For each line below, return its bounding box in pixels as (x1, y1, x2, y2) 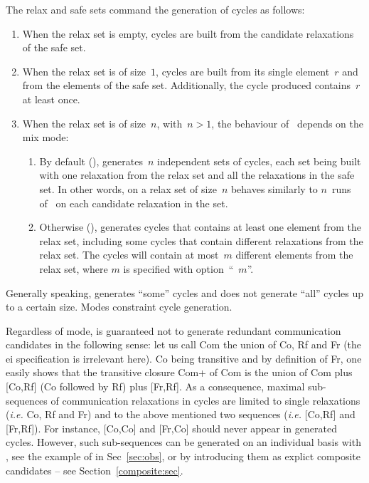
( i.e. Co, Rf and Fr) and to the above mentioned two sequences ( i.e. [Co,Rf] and (6, 407, 355, 422)
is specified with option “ (123, 261, 234, 276)
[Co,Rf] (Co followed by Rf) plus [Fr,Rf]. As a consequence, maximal (6, 379, 305, 394)
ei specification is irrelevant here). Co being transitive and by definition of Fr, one (6, 350, 362, 365)
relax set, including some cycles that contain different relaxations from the (39, 233, 363, 248)
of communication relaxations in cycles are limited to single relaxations (50, 393, 360, 407)
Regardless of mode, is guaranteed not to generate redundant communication (6, 323, 341, 338)
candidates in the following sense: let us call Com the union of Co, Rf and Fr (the (6, 337, 362, 352)
